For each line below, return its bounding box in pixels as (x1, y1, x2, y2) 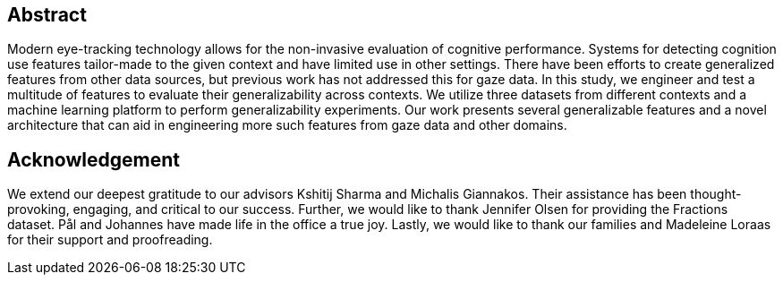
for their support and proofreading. (7, 232, 213, 248)
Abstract (7, 4, 87, 26)
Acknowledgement (7, 148, 180, 171)
